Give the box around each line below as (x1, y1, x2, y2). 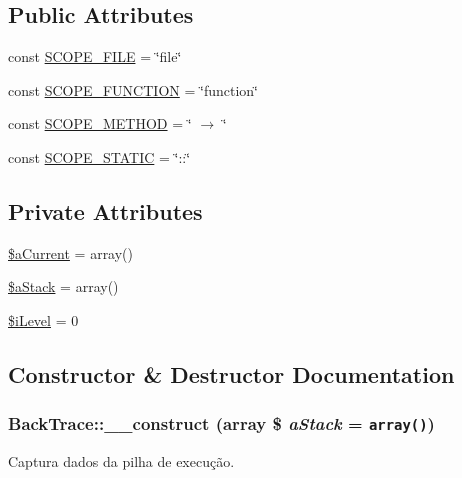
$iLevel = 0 (8, 309, 79, 330)
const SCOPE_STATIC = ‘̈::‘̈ (8, 146, 191, 167)
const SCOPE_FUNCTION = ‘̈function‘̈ (8, 79, 258, 100)
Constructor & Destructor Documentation (8, 358, 455, 389)
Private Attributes (8, 195, 203, 226)
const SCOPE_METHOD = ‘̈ (8, 113, 192, 134)
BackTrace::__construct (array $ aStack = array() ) (8, 411, 435, 436)
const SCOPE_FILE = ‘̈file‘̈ (8, 46, 182, 67)
